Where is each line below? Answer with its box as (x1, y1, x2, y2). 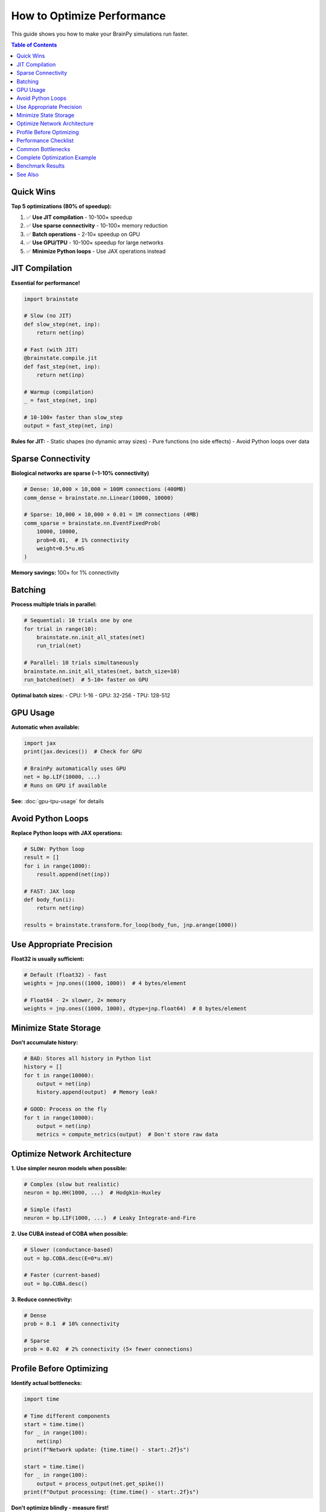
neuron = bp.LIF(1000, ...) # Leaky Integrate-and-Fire (24, 1214, 196, 1222)
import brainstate (24, 295, 78, 302)
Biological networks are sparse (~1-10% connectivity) (11, 469, 149, 477)
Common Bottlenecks (16, 145, 71, 152)
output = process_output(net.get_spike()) (36, 1480, 164, 1487)
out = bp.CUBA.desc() (24, 1280, 88, 1287)
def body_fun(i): (24, 896, 75, 904)
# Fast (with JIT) (24, 346, 78, 353)
